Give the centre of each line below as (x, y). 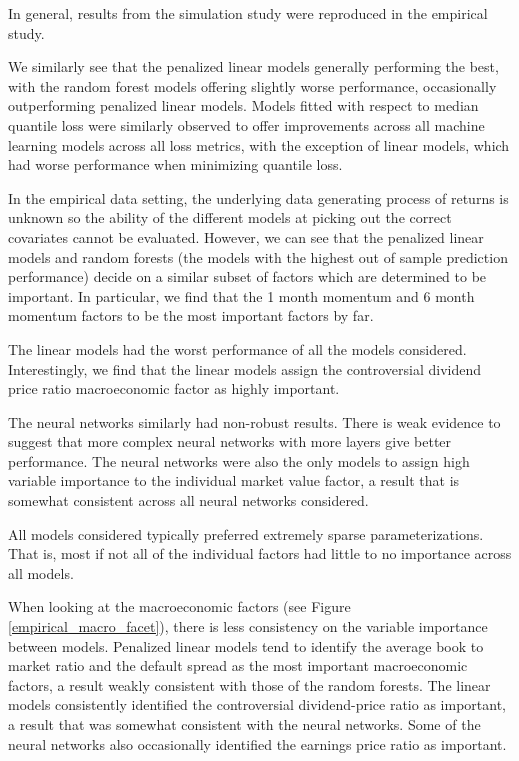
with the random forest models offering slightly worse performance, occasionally (252, 85)
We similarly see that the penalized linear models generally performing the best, (253, 66)
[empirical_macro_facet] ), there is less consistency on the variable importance (248, 626)
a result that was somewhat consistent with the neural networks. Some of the (244, 724)
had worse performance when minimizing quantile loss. (175, 164)
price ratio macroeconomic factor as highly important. (174, 388)
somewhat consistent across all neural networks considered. (188, 500)
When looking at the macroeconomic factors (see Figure (179, 606)
